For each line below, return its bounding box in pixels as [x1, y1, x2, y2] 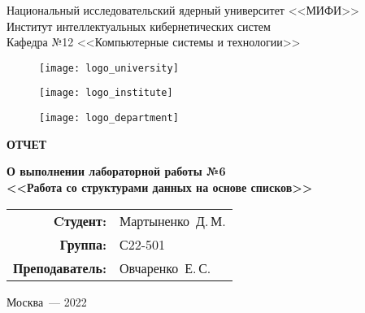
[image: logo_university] [39, 62, 179, 74]
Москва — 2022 [7, 293, 87, 310]
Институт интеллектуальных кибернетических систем [7, 17, 271, 34]
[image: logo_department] [39, 112, 179, 124]
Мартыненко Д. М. [119, 211, 226, 230]
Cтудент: [53, 211, 107, 230]
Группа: [59, 234, 107, 254]
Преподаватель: [13, 258, 107, 277]
